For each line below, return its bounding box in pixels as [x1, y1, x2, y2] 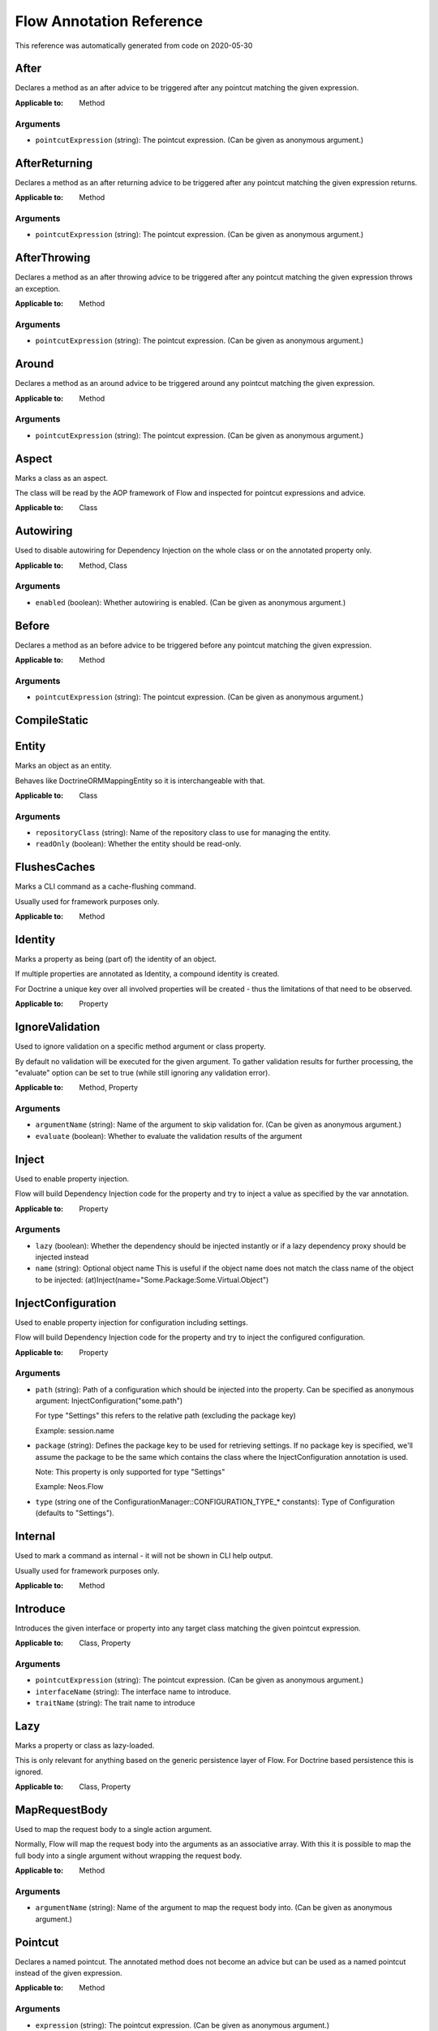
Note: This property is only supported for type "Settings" [35, 1467, 225, 1477]
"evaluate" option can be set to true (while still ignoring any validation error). [15, 1067, 271, 1077]
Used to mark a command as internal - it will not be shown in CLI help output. [15, 1551, 273, 1561]
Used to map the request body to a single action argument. [15, 1825, 213, 1834]
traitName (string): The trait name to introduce [35, 1698, 195, 1708]
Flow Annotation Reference [15, 12, 203, 30]
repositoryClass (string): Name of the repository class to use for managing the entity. [35, 828, 331, 838]
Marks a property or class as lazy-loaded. [15, 1741, 155, 1751]
